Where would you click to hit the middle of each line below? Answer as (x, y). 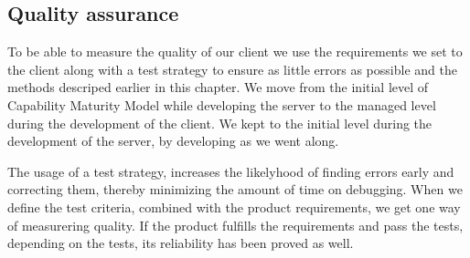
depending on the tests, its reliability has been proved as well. (181, 243)
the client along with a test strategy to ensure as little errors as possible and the (232, 69)
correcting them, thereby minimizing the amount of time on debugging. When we (235, 189)
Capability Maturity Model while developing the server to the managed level (222, 104)
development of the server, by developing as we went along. (173, 141)
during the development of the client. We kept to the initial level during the (220, 123)
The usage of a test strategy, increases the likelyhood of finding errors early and (231, 171)
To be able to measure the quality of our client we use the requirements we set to (235, 52)
